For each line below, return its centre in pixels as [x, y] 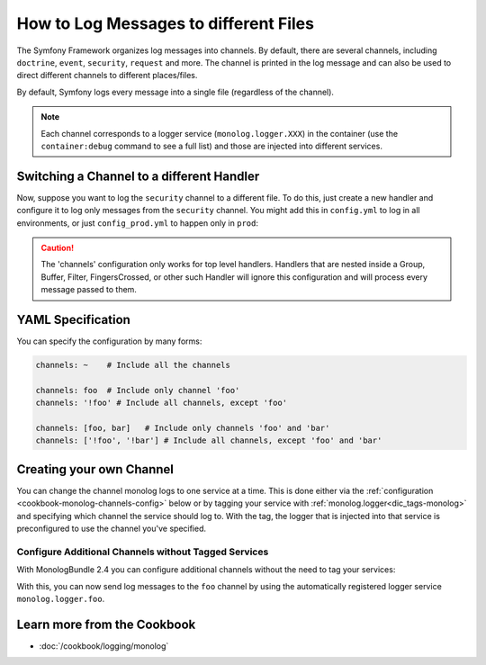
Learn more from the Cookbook [106, 624]
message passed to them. [89, 290]
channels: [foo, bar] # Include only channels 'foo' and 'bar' [183, 428]
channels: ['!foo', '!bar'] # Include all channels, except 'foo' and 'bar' [209, 440]
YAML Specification [73, 319]
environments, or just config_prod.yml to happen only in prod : [137, 223]
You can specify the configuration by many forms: [109, 341]
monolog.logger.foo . [61, 598]
